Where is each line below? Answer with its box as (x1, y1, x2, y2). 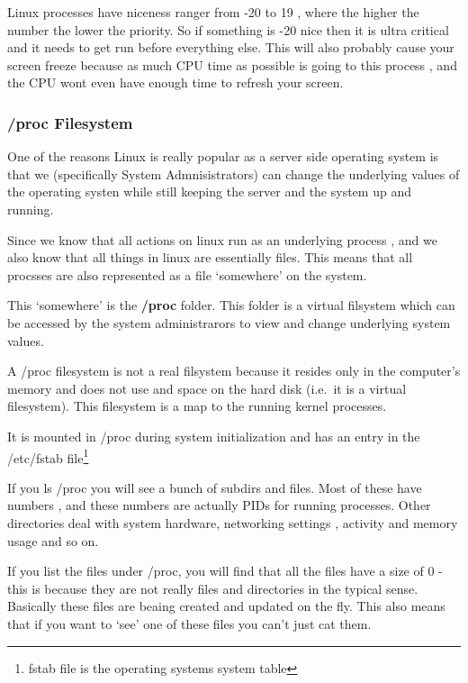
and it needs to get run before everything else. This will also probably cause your (7, 38, 454, 57)
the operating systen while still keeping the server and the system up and (7, 182, 411, 201)
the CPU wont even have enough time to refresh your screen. (7, 73, 344, 92)
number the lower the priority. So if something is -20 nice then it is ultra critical (7, 20, 449, 39)
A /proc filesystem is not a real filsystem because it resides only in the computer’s (7, 361, 461, 380)
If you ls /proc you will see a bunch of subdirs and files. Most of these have (7, 478, 422, 496)
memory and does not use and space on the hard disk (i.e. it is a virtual (7, 378, 407, 397)
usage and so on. (7, 531, 99, 550)
